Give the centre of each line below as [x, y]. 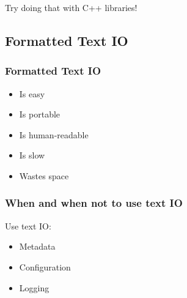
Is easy [32, 93]
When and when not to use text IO [94, 203]
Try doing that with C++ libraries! [71, 7]
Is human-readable [54, 134]
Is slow [32, 155]
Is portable [40, 114]
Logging [34, 287]
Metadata [37, 246]
